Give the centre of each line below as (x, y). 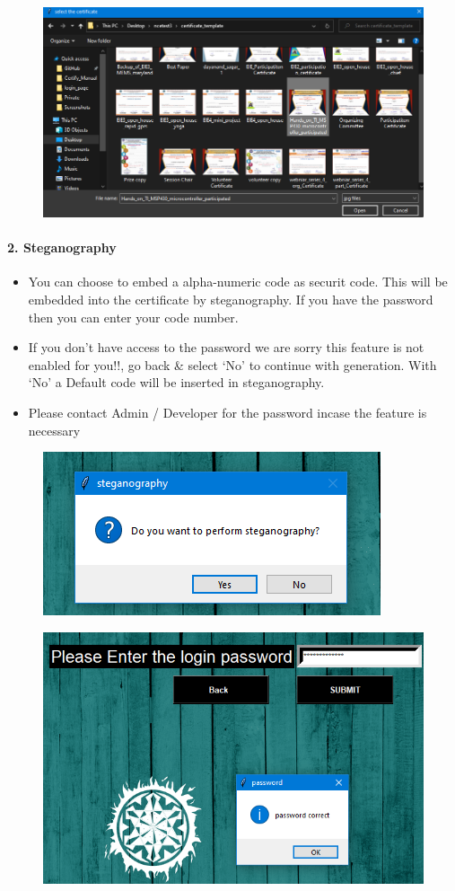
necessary (54, 430)
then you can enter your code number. (133, 317)
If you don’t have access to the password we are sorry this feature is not (226, 347)
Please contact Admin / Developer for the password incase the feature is (227, 413)
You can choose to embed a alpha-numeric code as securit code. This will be (238, 282)
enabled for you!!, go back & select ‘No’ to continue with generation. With (232, 364)
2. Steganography (62, 247)
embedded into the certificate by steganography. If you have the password (231, 300)
